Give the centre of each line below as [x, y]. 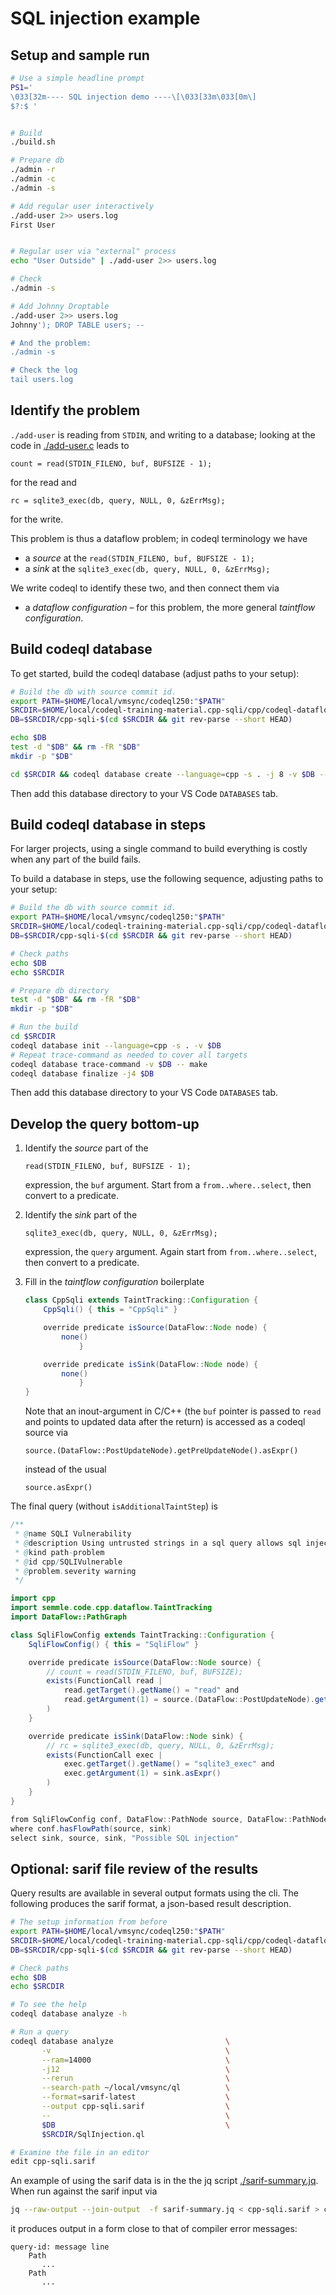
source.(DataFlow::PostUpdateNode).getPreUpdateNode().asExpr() [161, 1451]
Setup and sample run [80, 55]
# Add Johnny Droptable [60, 306]
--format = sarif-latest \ [135, 2097]
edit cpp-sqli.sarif [53, 2162]
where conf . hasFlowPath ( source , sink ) [91, 1828]
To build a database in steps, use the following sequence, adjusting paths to [167, 879]
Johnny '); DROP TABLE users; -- [77, 325]
